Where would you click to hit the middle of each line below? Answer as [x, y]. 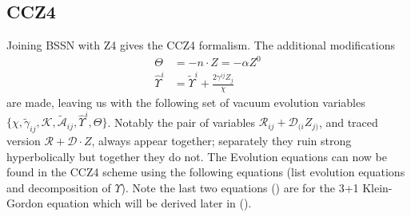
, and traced [348, 122]
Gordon [25, 203]
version [24, 141]
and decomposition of [59, 187]
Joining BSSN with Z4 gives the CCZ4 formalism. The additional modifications [201, 45]
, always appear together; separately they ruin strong [221, 141]
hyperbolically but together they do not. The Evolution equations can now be [197, 156]
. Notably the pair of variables [182, 122]
